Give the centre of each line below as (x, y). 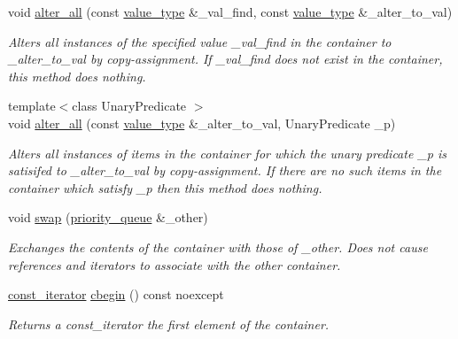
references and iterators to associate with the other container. (175, 264)
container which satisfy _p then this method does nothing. (165, 187)
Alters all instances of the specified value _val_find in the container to (200, 41)
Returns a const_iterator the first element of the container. (169, 324)
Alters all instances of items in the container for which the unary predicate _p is (227, 153)
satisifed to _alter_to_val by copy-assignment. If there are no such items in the (225, 170)
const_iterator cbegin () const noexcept (116, 294)
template (32, 106)
